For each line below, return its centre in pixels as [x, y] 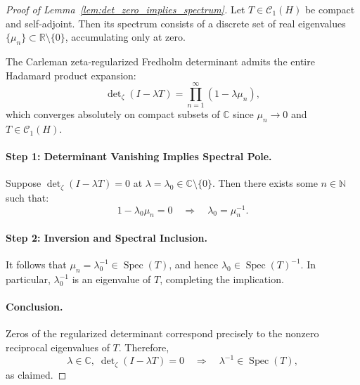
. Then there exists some [265, 183]
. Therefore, [144, 347]
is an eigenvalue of [111, 279]
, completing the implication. [222, 279]
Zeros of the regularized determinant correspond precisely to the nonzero [162, 333]
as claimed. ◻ [36, 374]
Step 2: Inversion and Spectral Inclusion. [107, 237]
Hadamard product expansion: [71, 75]
